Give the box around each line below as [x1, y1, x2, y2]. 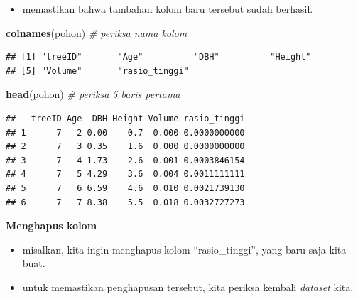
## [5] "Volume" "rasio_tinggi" [6, 65, 189, 76]
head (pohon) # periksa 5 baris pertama [6, 87, 180, 102]
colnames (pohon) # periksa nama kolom [6, 25, 188, 40]
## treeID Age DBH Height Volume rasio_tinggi [6, 113, 245, 124]
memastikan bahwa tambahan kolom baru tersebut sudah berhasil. [22, 1, 313, 16]
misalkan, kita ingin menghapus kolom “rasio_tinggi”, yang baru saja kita [22, 241, 347, 256]
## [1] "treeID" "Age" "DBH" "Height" [6, 52, 311, 62]
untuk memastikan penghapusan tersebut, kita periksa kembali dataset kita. [22, 279, 354, 294]
